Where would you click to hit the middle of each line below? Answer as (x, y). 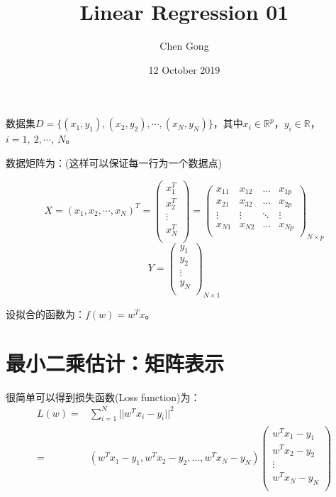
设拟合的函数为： (45, 313)
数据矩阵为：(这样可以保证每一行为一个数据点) (114, 162)
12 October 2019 (184, 69)
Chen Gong (184, 46)
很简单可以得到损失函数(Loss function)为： (103, 397)
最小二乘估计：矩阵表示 (115, 362)
